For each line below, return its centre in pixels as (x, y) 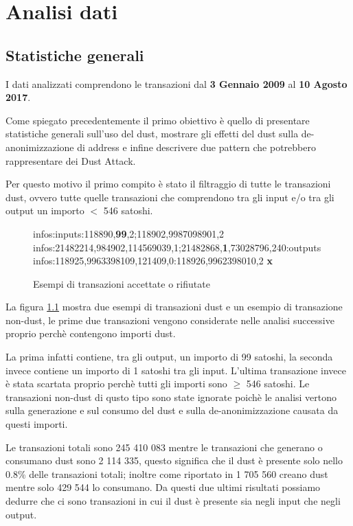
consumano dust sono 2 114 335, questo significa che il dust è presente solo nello (174, 460)
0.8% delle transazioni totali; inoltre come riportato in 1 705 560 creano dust (167, 473)
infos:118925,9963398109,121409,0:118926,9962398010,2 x (153, 261)
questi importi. (37, 424)
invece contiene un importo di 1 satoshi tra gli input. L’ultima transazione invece (176, 370)
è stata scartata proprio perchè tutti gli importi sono (116, 384)
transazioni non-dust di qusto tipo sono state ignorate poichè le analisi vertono (171, 397)
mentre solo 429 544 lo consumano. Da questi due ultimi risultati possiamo (163, 487)
